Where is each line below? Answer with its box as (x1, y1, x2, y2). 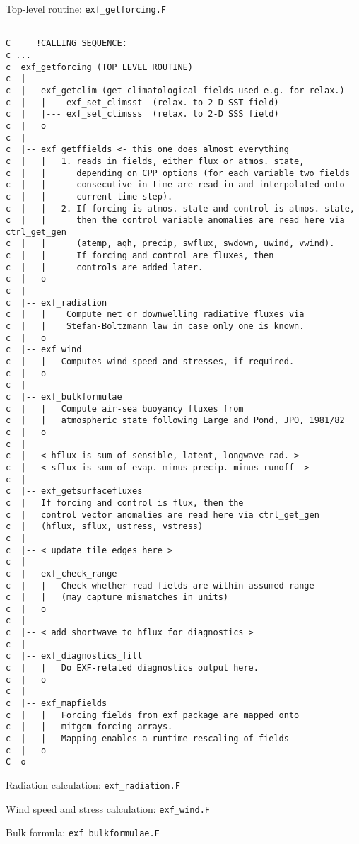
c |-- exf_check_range (6, 568, 117, 579)
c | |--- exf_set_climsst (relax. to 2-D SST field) (6, 97, 279, 108)
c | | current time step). (6, 191, 173, 202)
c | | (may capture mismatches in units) (6, 592, 228, 603)
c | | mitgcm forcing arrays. (6, 722, 173, 732)
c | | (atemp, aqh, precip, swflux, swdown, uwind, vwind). (6, 238, 335, 249)
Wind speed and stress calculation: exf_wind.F (6, 801, 210, 816)
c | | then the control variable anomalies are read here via (6, 215, 345, 226)
